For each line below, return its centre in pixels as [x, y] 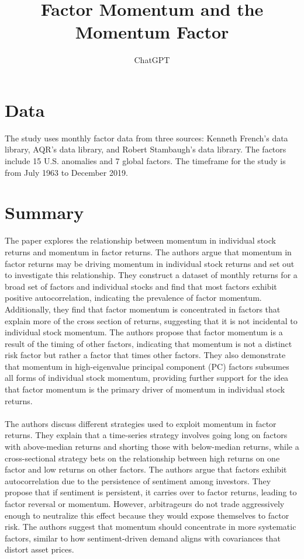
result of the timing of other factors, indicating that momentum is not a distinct [148, 343]
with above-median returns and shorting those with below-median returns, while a [152, 447]
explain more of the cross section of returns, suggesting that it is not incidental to [151, 320]
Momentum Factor [152, 32]
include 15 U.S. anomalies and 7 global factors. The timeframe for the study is [145, 161]
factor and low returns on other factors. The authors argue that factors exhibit [146, 469]
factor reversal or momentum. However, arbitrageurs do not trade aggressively [145, 504]
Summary [44, 212]
